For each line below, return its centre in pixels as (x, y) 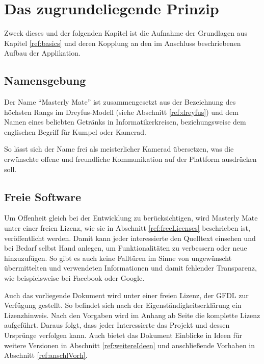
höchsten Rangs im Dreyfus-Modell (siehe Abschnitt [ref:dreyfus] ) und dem (121, 112)
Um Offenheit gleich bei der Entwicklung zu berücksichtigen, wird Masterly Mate (131, 218)
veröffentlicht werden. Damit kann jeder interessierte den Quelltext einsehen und (130, 238)
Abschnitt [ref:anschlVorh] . (46, 355)
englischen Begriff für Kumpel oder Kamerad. (75, 131)
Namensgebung (45, 80)
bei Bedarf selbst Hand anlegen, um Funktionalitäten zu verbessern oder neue (126, 248)
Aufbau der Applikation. (42, 53)
